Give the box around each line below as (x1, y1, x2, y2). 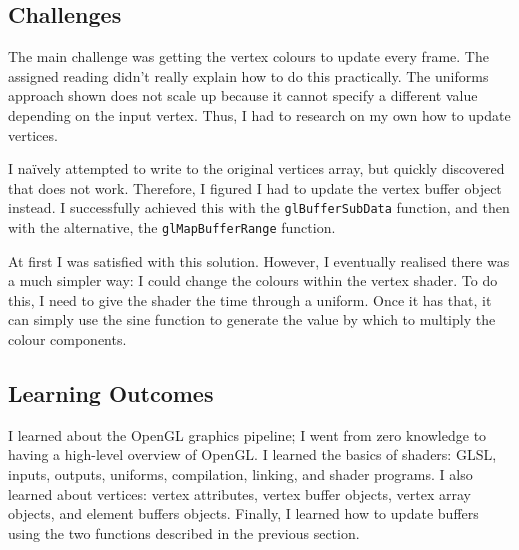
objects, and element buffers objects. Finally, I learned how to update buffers (8, 503, 479, 524)
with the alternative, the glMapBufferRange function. (8, 217, 336, 238)
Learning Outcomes (8, 378, 214, 409)
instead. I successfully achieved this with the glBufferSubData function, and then (8, 197, 510, 218)
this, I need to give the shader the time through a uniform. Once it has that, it (8, 289, 492, 310)
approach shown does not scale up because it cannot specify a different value (8, 85, 478, 106)
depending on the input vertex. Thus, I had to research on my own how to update (8, 104, 511, 125)
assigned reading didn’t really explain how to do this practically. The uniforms (8, 65, 489, 86)
